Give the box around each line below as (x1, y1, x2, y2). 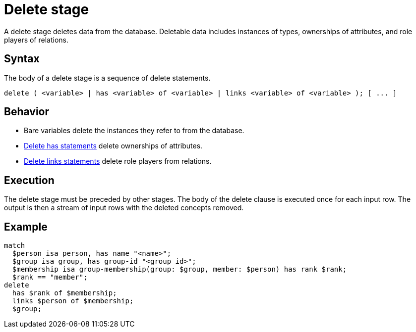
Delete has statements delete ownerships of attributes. (24, 142, 203, 150)
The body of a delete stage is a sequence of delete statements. (4, 73, 211, 82)
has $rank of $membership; (12, 289, 117, 297)
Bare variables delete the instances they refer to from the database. (24, 126, 244, 135)
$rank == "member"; (12, 273, 88, 282)
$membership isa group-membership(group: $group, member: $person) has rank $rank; (12, 265, 347, 274)
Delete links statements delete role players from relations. (24, 157, 212, 166)
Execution (4, 174, 55, 187)
